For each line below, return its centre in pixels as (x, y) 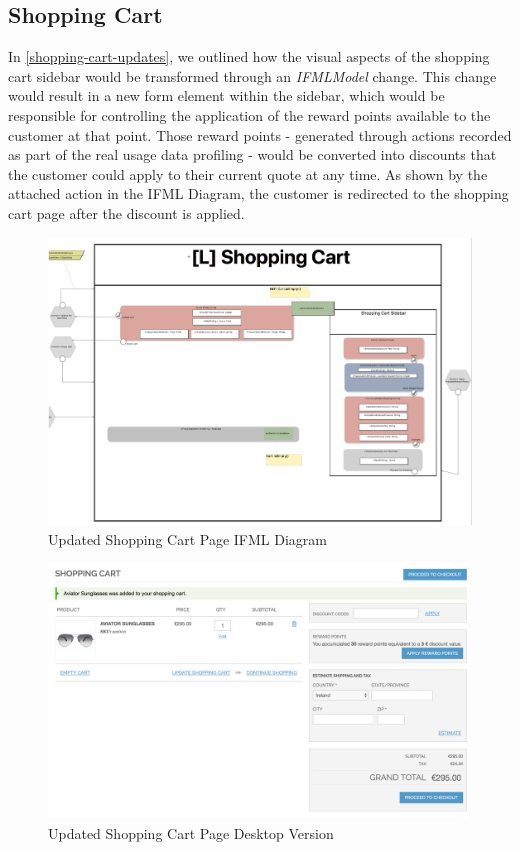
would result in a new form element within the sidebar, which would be (226, 95)
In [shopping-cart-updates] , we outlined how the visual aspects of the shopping (249, 56)
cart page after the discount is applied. (126, 212)
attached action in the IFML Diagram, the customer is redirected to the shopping (258, 193)
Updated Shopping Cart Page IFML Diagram (187, 538)
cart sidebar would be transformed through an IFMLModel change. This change (252, 75)
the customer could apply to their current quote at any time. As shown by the (248, 173)
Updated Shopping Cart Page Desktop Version (191, 832)
